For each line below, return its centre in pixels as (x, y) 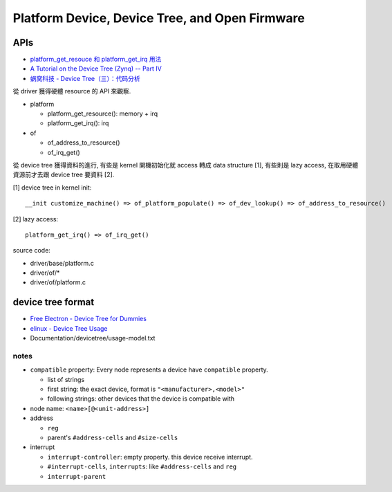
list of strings (66, 379)
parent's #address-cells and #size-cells (113, 438)
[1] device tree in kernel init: (52, 188)
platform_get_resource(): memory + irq (103, 113)
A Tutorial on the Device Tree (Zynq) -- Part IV (96, 69)
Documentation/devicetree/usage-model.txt (93, 338)
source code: (32, 250)
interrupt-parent (77, 476)
